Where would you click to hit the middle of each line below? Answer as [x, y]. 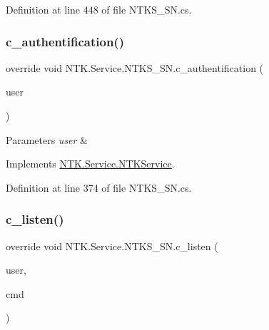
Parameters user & [47, 139]
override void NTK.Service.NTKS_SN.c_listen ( [112, 246]
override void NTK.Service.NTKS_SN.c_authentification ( [135, 67]
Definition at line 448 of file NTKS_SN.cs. [99, 9]
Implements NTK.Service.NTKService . [90, 164]
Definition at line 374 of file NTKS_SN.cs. [99, 187]
